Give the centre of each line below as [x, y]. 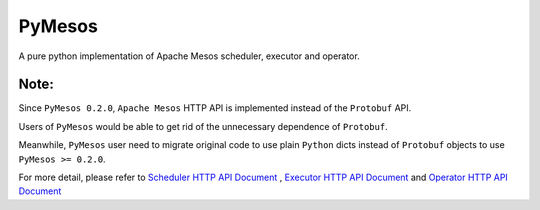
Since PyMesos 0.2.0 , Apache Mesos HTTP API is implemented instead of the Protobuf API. [215, 108]
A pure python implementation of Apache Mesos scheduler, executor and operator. [189, 56]
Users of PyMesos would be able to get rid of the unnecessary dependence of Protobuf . [203, 126]
